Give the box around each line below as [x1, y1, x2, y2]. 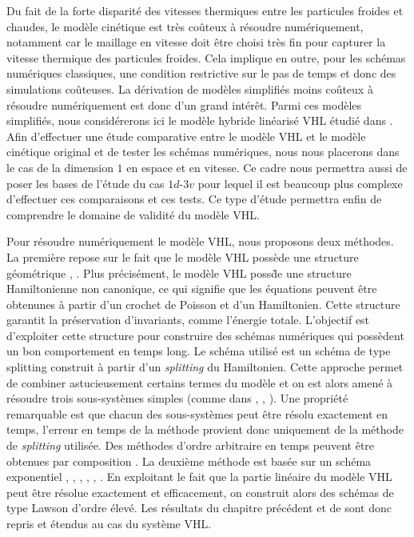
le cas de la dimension [6, 158, 113, 175]
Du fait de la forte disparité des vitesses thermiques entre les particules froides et [6, 2, 404, 18]
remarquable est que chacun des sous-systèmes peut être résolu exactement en [6, 405, 388, 422]
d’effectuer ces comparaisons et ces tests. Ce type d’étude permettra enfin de [6, 190, 382, 207]
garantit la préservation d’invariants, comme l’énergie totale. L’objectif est [6, 311, 370, 328]
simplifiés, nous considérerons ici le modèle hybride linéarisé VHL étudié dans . [6, 112, 393, 129]
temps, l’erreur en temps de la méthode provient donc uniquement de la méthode [6, 421, 404, 438]
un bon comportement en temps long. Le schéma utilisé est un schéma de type [6, 343, 391, 359]
